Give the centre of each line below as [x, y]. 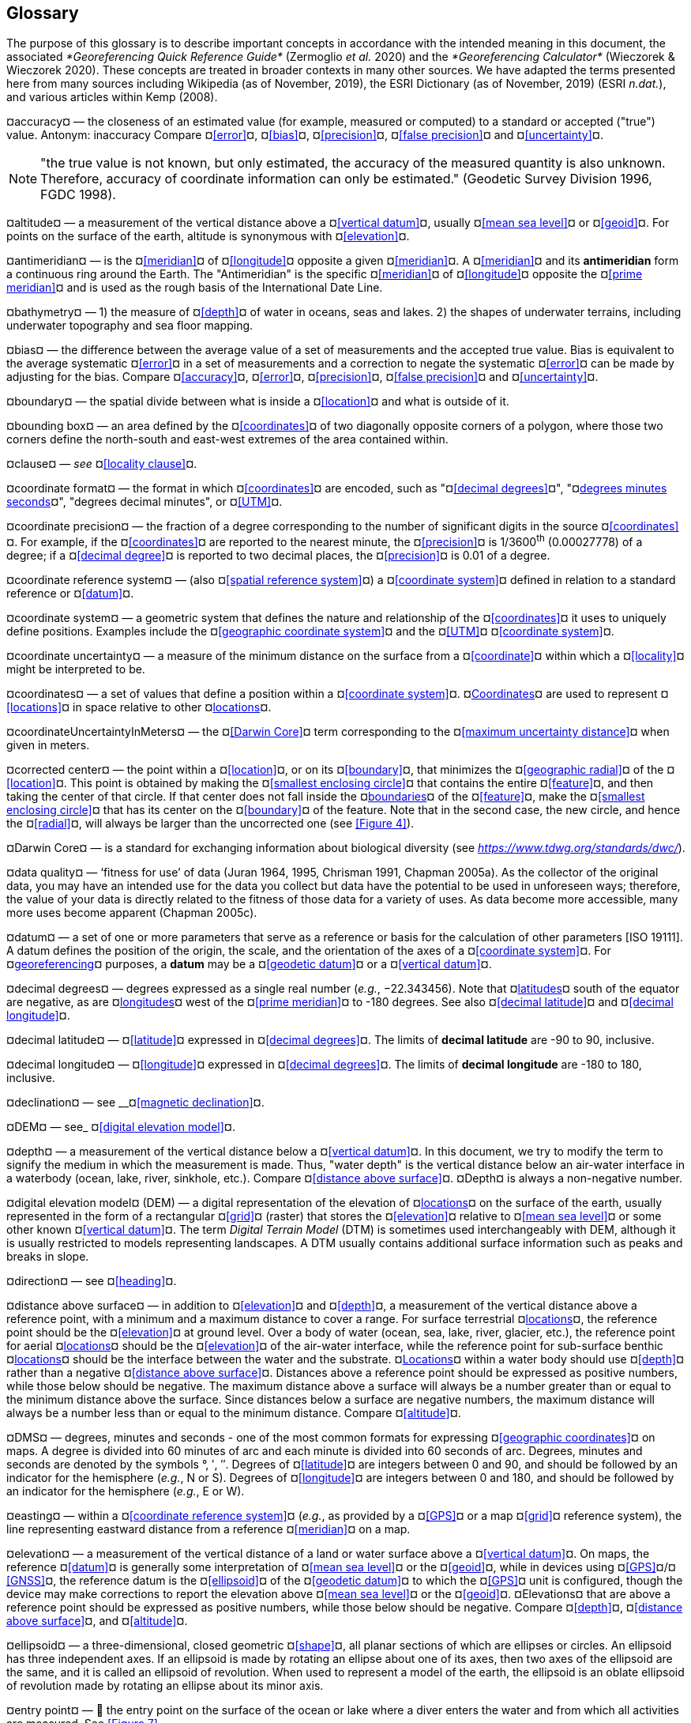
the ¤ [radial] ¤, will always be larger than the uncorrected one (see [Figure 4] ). [210, 824]
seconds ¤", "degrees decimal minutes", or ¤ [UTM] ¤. [145, 502]
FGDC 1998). [78, 195]
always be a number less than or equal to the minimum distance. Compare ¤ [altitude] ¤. [234, 1413]
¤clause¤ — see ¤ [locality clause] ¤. [102, 464]
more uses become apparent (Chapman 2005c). [132, 913]
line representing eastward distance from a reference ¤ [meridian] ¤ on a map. [208, 1529]
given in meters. [48, 745]
